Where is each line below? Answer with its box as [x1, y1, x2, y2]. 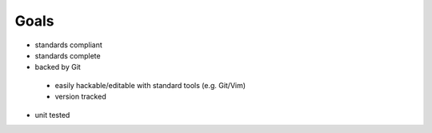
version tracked [54, 92, 107, 102]
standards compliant [34, 40, 103, 50]
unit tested [34, 110, 70, 119]
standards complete [34, 50, 101, 60]
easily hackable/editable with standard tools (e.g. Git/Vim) [54, 80, 246, 90]
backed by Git [34, 62, 82, 72]
